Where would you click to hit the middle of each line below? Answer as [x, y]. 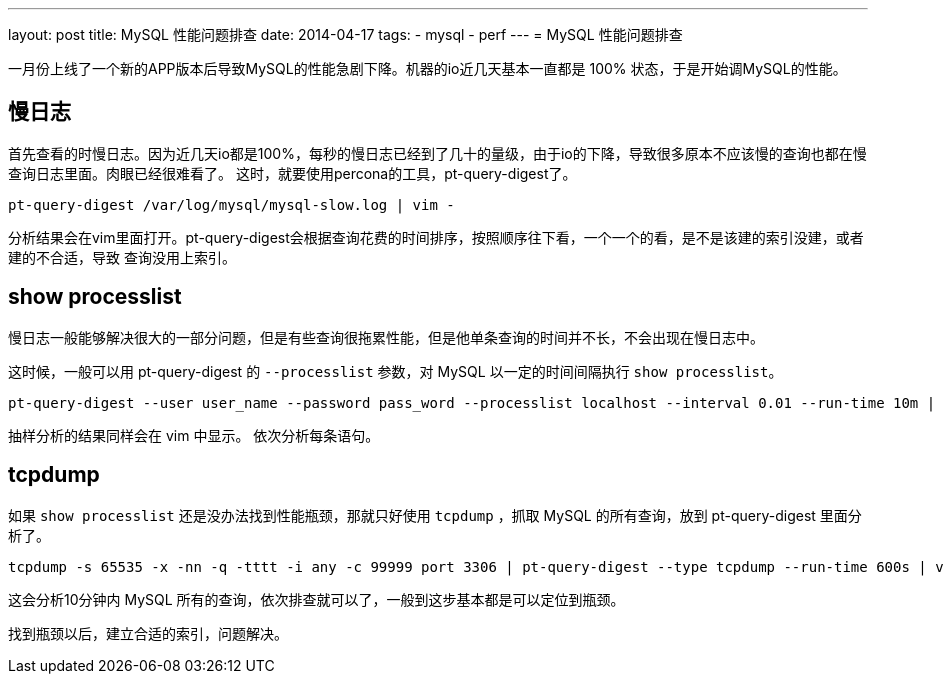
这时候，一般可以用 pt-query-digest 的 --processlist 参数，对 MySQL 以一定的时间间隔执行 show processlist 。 [395, 371]
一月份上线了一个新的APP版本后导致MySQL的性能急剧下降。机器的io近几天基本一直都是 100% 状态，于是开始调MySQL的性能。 [427, 68]
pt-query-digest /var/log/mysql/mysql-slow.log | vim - [231, 204]
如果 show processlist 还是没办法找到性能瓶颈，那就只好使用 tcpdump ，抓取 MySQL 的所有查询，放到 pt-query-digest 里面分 [435, 515]
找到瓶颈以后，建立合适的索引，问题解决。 [148, 633]
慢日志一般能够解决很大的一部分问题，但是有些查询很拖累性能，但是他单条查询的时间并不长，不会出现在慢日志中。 [386, 337]
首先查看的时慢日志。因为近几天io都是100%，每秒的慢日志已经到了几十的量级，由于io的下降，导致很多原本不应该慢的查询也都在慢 [437, 153]
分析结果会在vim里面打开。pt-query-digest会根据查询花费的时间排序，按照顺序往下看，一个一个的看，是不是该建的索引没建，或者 [436, 237]
